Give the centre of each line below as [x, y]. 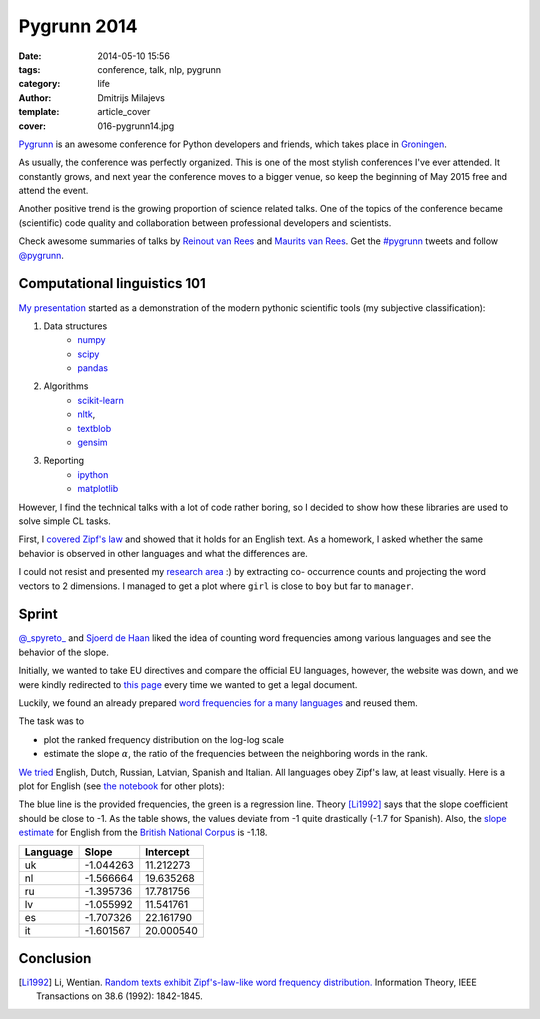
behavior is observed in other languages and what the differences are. [163, 553]
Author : [35, 97]
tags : [29, 69]
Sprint [38, 614]
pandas [93, 368]
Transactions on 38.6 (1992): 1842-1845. [120, 996]
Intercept [167, 852]
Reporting [64, 461]
